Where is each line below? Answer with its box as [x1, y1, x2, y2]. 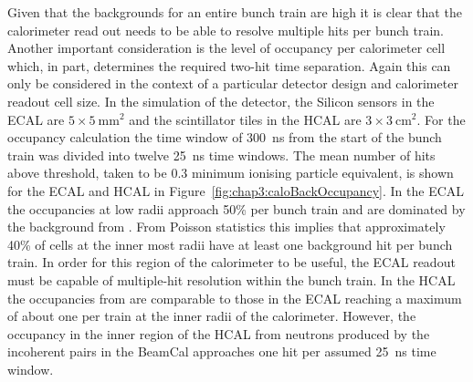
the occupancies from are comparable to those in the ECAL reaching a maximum [7, 288, 462, 307]
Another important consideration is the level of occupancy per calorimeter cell [7, 38, 446, 57]
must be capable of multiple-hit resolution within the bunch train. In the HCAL [7, 270, 456, 289]
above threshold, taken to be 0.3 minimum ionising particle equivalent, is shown [7, 163, 454, 182]
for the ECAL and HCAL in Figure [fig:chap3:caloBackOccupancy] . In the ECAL [7, 181, 465, 200]
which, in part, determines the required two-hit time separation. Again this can [7, 56, 451, 75]
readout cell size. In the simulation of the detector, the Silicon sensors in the [7, 91, 435, 110]
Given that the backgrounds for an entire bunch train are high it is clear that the [7, 3, 462, 21]
